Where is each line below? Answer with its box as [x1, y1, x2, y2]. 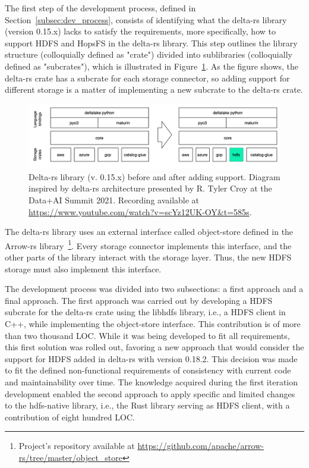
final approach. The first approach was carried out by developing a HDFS [5, 294, 273, 306]
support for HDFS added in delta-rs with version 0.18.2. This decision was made [5, 352, 298, 365]
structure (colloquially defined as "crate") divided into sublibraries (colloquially [5, 48, 292, 61]
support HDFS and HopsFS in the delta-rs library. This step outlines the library [5, 36, 298, 49]
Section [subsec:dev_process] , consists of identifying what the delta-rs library [5, 13, 287, 26]
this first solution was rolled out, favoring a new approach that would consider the [5, 341, 304, 353]
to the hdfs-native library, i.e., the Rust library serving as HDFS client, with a [5, 399, 290, 412]
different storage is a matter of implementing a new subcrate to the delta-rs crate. [5, 83, 303, 96]
